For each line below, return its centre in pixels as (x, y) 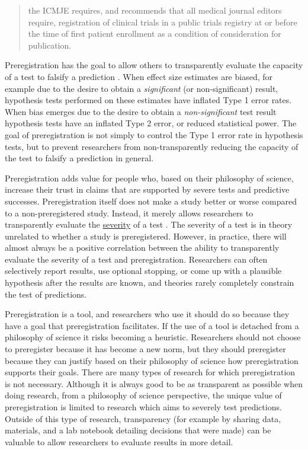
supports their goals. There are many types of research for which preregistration (150, 372)
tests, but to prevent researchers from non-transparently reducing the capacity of (152, 146)
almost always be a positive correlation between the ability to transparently (142, 248)
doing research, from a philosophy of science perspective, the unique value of (143, 395)
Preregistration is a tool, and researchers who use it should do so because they (147, 314)
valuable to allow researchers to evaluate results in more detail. (119, 441)
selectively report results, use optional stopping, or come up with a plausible (143, 271)
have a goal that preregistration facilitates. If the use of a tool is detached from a (152, 325)
